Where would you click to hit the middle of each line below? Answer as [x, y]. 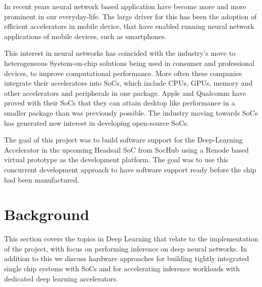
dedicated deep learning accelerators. [61, 278]
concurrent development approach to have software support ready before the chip [130, 169]
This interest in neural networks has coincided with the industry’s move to [120, 53]
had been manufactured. [42, 179]
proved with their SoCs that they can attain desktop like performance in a [120, 103]
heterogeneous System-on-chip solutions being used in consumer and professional [129, 63]
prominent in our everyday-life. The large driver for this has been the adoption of [130, 16]
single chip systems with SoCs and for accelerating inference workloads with [122, 268]
